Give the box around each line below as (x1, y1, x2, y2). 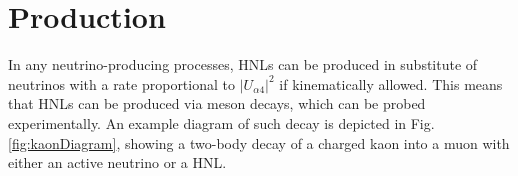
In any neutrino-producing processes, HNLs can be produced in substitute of (8, 54, 478, 75)
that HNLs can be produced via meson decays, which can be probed (8, 93, 426, 114)
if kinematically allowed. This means (279, 73, 503, 94)
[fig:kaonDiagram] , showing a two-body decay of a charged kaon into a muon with (8, 132, 510, 153)
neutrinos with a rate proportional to (8, 73, 235, 94)
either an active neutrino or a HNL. (8, 152, 227, 173)
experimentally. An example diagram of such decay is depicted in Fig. (8, 112, 435, 133)
